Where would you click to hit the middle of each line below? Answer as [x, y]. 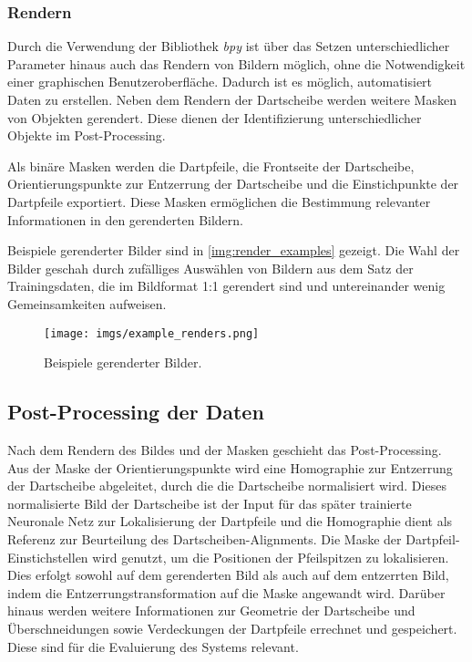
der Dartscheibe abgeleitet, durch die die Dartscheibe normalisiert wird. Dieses [227, 486]
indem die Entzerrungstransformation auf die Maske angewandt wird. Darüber [226, 592]
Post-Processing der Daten [136, 412]
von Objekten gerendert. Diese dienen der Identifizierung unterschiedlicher [215, 117]
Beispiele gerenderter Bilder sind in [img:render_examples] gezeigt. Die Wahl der [234, 250]
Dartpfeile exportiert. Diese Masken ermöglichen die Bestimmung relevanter [219, 201]
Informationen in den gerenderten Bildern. [125, 219]
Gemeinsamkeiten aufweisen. [87, 303]
